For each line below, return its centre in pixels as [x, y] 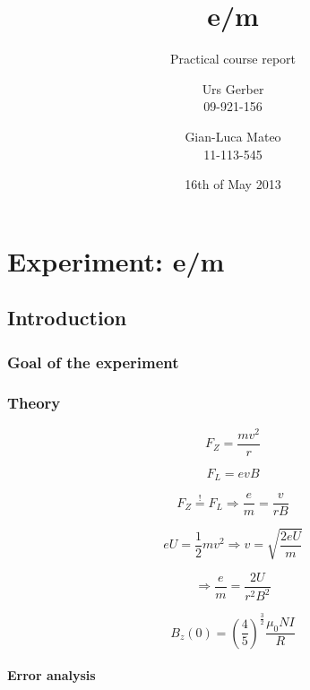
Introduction [67, 318]
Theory [34, 403]
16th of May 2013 [233, 184]
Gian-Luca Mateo [233, 136]
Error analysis [52, 675]
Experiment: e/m [116, 260]
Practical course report [233, 59]
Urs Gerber [233, 88]
